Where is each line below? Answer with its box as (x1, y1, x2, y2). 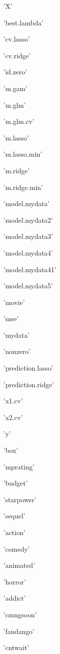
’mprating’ (3, 461, 35, 471)
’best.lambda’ (3, 17, 44, 27)
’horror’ (3, 576, 26, 586)
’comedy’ (3, 543, 30, 554)
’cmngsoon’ (3, 609, 37, 619)
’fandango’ (3, 626, 35, 636)
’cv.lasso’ (3, 34, 30, 44)
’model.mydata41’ (3, 264, 57, 274)
